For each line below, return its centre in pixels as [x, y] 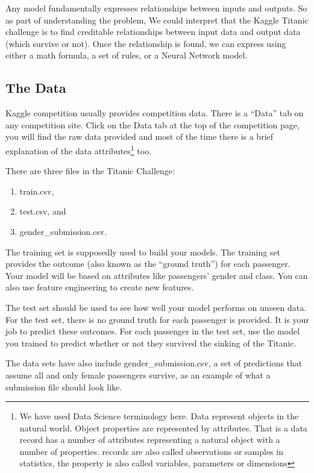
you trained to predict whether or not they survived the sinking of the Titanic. [151, 343]
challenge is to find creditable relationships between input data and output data [153, 32]
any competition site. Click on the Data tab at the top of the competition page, [152, 124]
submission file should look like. [64, 387]
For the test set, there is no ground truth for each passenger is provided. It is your [157, 319]
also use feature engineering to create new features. [100, 287]
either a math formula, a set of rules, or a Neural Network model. [127, 55]
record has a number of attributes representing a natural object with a [150, 440]
